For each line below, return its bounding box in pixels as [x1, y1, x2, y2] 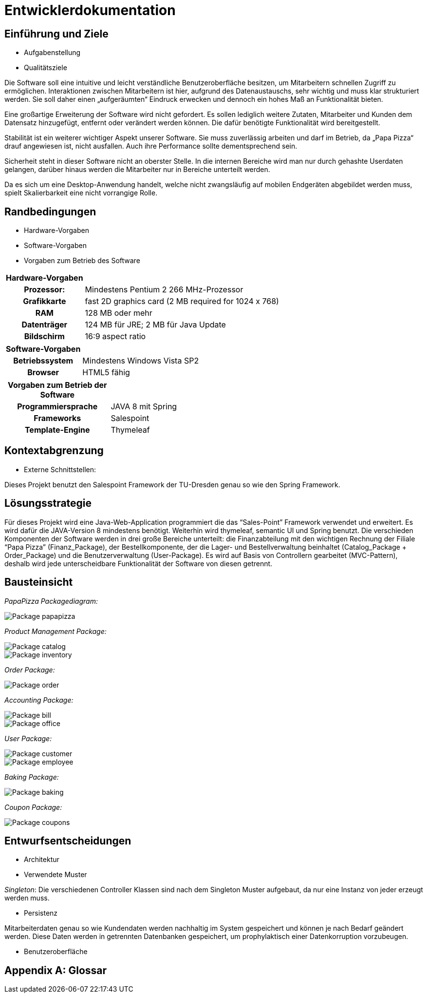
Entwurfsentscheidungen [4, 834, 131, 847]
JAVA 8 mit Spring [111, 402, 177, 412]
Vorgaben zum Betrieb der [7, 380, 107, 390]
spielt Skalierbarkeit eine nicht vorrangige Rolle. [4, 189, 158, 197]
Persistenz [24, 909, 58, 918]
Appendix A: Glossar [4, 964, 107, 977]
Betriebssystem [13, 356, 74, 366]
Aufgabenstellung [24, 48, 81, 57]
